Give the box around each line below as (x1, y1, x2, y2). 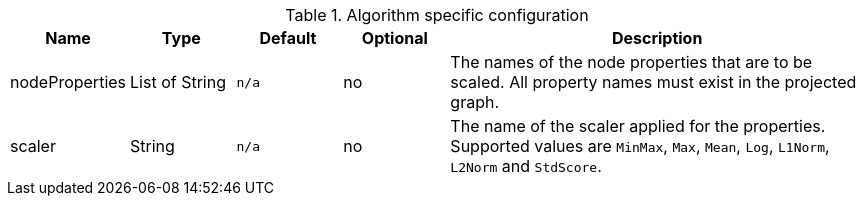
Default (259, 28, 317, 48)
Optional (361, 28, 428, 48)
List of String (130, 72, 226, 92)
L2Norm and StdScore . (450, 156, 602, 176)
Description (611, 28, 703, 48)
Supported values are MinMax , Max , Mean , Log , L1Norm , (450, 136, 830, 156)
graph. (450, 92, 500, 112)
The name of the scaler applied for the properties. (450, 116, 826, 136)
